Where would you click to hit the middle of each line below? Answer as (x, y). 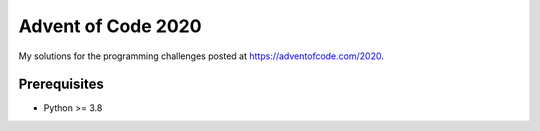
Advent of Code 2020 (110, 26)
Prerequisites (61, 84)
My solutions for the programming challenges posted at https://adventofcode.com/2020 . (201, 56)
